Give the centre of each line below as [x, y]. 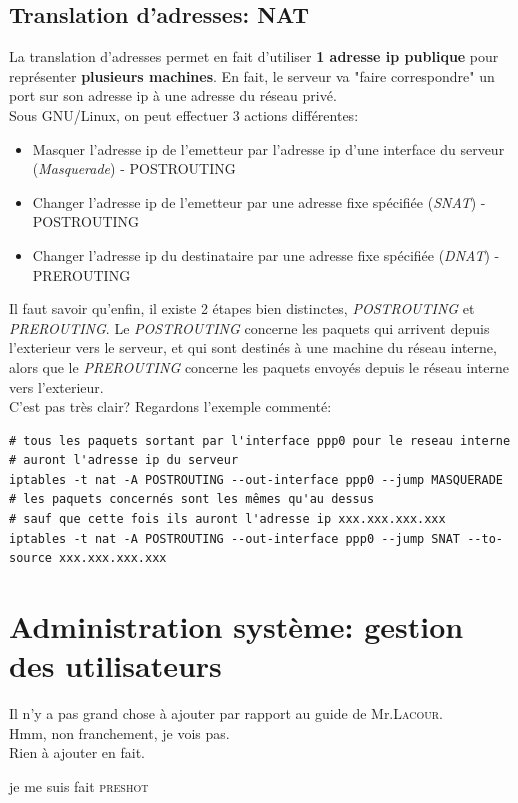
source [30, 558]
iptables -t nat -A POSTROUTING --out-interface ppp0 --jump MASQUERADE [256, 479]
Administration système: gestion [236, 626]
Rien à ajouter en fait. [77, 752]
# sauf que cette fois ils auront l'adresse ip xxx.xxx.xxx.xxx [227, 519]
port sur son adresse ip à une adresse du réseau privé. [173, 95]
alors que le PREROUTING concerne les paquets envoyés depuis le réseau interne [259, 366]
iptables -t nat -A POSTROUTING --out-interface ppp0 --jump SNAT [235, 538]
